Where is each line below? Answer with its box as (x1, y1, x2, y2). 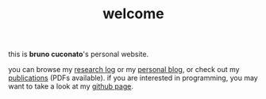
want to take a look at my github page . (8, 82, 133, 91)
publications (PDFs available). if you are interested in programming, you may (8, 73, 258, 83)
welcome (102, 5, 164, 23)
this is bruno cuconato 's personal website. (8, 49, 149, 59)
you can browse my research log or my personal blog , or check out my (8, 65, 240, 74)
